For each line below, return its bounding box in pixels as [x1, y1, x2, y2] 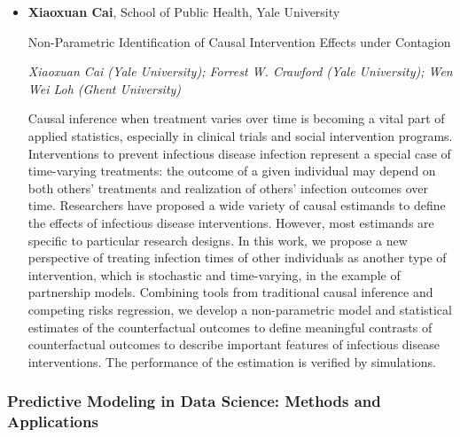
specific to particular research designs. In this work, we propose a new [27, 230, 408, 249]
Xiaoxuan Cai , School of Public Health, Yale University [27, 3, 340, 20]
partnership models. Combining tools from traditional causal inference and [27, 283, 433, 301]
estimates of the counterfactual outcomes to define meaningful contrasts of [27, 317, 433, 336]
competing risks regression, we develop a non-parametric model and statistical [27, 300, 452, 318]
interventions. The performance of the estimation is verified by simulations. [27, 352, 437, 371]
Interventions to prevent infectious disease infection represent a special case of [27, 144, 451, 162]
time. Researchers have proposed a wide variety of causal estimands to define [27, 196, 446, 215]
